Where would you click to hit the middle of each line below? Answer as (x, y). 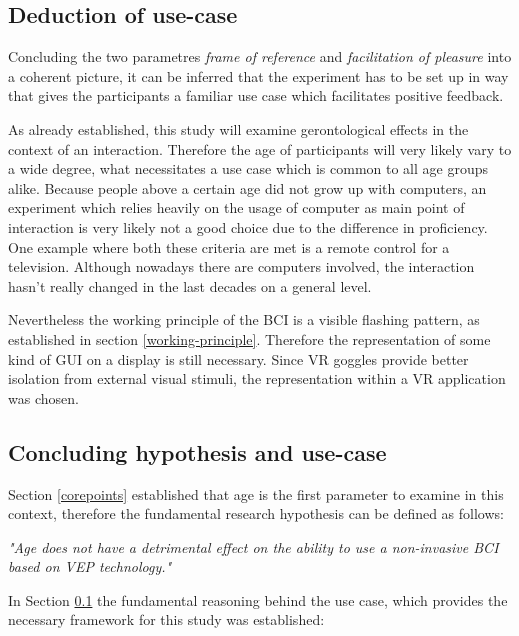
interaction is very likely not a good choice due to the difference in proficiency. (248, 226)
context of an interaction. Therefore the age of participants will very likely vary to (260, 148)
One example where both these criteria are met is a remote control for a (229, 246)
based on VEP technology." (90, 566)
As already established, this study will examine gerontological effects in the (238, 128)
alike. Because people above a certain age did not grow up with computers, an (247, 187)
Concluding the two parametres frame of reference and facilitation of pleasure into (260, 56)
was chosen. (43, 397)
